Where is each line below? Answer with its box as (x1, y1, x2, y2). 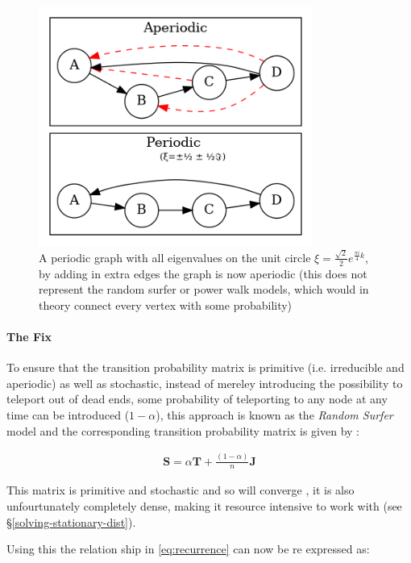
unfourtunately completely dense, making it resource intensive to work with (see (6, 497, 402, 514)
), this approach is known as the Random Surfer (156, 407, 393, 423)
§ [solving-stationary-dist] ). (6, 513, 136, 530)
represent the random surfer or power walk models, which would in (39, 281, 369, 298)
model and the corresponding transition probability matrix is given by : (6, 422, 360, 439)
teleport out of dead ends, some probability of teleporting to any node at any (6, 390, 388, 407)
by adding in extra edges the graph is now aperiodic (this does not (39, 265, 367, 281)
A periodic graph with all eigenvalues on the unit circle (39, 248, 311, 265)
